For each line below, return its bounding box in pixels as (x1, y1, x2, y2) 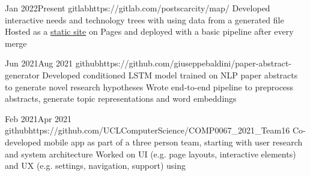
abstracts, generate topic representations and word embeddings (5, 92, 237, 105)
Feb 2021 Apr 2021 (5, 112, 72, 125)
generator (5, 68, 40, 81)
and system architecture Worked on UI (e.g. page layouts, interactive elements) (5, 147, 296, 160)
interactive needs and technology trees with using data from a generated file (5, 13, 284, 26)
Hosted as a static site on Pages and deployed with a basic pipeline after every (5, 25, 294, 38)
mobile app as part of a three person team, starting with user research (43, 135, 303, 148)
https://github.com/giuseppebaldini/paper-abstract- (99, 57, 292, 69)
